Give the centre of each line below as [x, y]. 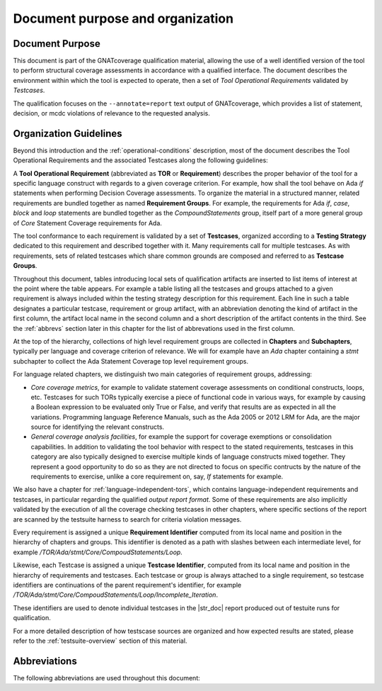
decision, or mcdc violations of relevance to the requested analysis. [111, 113]
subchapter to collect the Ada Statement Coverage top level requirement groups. [131, 361]
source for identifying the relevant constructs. [98, 427]
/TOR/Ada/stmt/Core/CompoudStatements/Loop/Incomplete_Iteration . [116, 595]
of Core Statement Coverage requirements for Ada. [88, 223]
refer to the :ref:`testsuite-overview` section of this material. [100, 641]
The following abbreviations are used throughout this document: [107, 678]
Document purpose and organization [123, 18]
